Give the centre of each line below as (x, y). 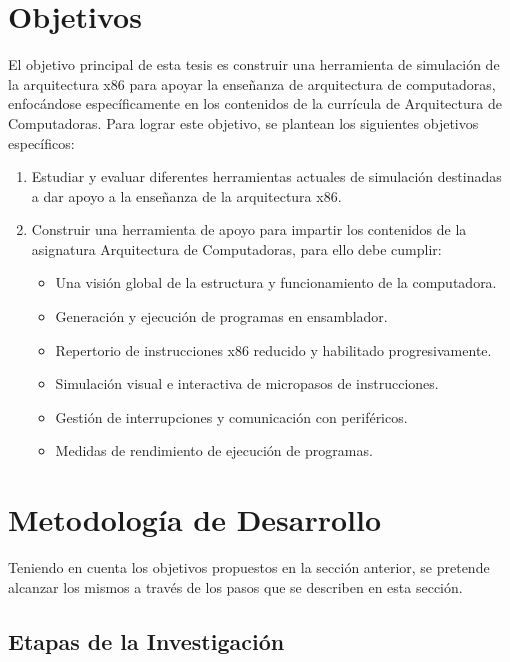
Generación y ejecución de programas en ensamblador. (221, 316)
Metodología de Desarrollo (195, 519)
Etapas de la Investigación (146, 640)
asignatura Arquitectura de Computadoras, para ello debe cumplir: (236, 248)
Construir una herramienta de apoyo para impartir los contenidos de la (249, 229)
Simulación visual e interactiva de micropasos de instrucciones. (247, 383)
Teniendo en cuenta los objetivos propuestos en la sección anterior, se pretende (249, 567)
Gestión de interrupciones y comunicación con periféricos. (231, 416)
